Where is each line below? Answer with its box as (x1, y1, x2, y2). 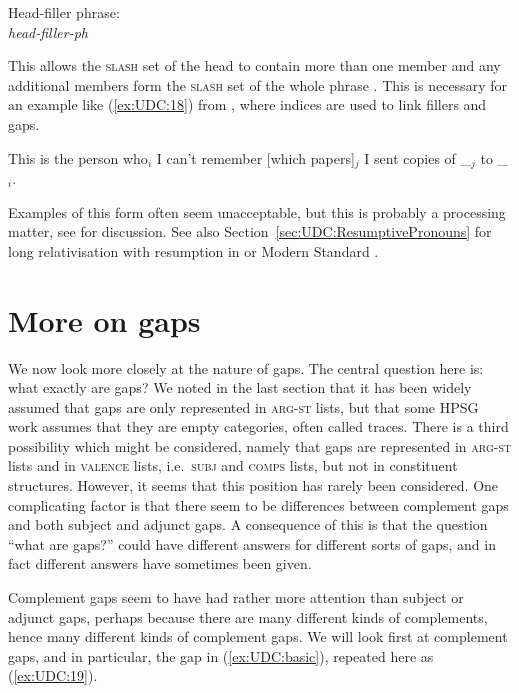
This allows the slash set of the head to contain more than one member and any (8, 55, 501, 76)
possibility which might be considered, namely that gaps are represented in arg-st (8, 435, 512, 456)
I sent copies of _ (364, 147, 472, 168)
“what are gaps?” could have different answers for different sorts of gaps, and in (8, 533, 496, 554)
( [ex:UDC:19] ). (8, 665, 98, 686)
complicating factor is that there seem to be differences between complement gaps (8, 494, 509, 515)
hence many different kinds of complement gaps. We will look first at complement (8, 626, 508, 647)
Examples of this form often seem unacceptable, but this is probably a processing (8, 201, 506, 222)
